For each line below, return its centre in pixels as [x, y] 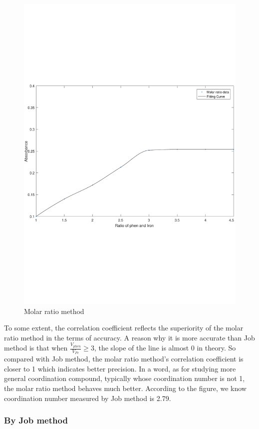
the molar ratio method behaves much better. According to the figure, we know [125, 388]
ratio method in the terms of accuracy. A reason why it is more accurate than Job [129, 337]
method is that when [36, 348]
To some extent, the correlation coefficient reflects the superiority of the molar [124, 328]
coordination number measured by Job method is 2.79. [88, 398]
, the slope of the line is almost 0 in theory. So [165, 348]
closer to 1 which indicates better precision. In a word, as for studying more [120, 368]
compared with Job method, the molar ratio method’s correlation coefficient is [124, 359]
